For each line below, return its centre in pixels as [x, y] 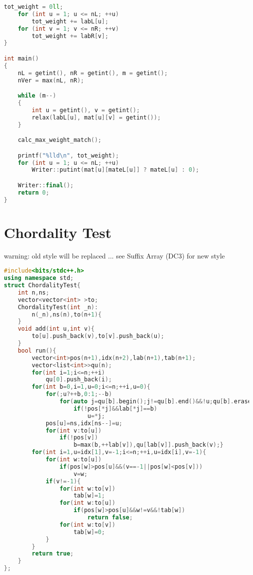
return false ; [110, 517]
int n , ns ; [34, 292]
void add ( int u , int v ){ [56, 329]
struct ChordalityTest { [42, 285]
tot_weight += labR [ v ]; [70, 36]
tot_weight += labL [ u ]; [70, 21]
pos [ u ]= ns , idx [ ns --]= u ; [84, 423]
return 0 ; [34, 192]
